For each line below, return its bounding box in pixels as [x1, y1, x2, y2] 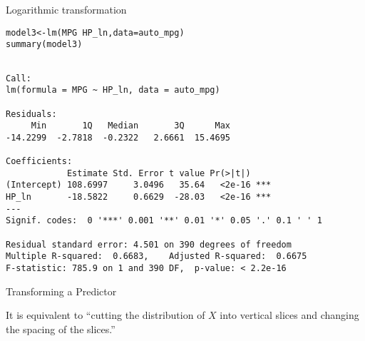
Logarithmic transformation [6, 2, 127, 16]
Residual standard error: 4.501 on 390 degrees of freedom [6, 239, 292, 250]
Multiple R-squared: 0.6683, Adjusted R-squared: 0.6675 [6, 251, 307, 262]
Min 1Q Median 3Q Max [31, 121, 230, 131]
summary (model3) [6, 39, 83, 50]
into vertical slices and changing [220, 307, 359, 322]
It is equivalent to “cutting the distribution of [6, 307, 205, 322]
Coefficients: [6, 156, 73, 167]
